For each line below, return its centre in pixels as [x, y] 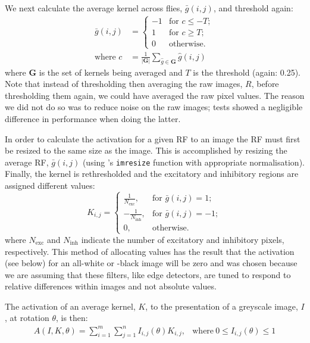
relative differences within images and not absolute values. [111, 286]
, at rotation [27, 318]
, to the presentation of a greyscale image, [222, 306]
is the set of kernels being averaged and [111, 72]
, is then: [72, 318]
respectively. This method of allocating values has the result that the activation [150, 251]
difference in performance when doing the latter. [93, 118]
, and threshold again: [253, 8]
